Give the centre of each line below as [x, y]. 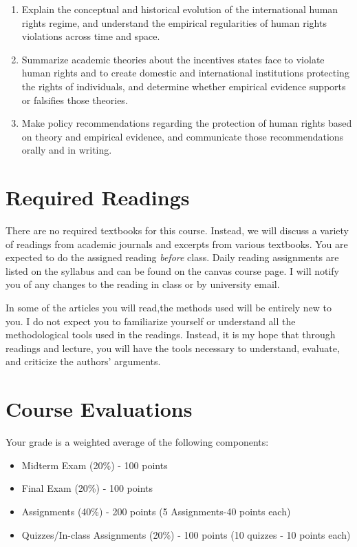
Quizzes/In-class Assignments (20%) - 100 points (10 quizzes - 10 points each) [186, 534]
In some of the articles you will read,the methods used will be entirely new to [169, 308]
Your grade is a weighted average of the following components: [137, 442]
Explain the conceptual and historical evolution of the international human [180, 9]
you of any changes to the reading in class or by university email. [143, 284]
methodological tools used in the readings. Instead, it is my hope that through [171, 334]
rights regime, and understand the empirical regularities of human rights [174, 22]
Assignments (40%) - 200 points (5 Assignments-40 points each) [156, 511]
